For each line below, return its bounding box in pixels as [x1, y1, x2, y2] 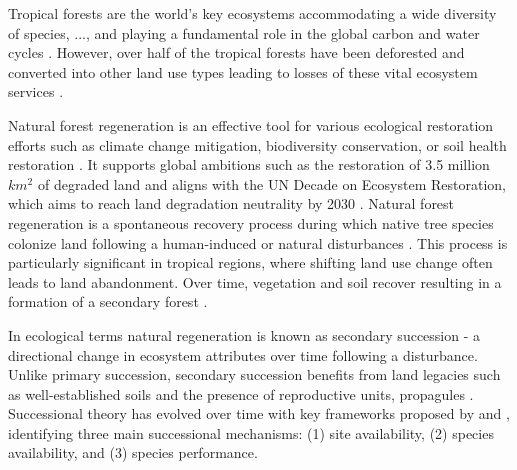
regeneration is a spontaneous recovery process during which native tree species [8, 212, 494, 233]
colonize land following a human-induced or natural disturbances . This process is [8, 232, 508, 253]
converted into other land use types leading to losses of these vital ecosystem [8, 61, 478, 82]
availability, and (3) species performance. [8, 442, 258, 463]
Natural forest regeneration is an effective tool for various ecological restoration [8, 114, 494, 135]
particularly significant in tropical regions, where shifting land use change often [8, 252, 493, 273]
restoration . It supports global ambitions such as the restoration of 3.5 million [8, 154, 490, 175]
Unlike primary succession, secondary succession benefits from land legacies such [8, 364, 501, 385]
